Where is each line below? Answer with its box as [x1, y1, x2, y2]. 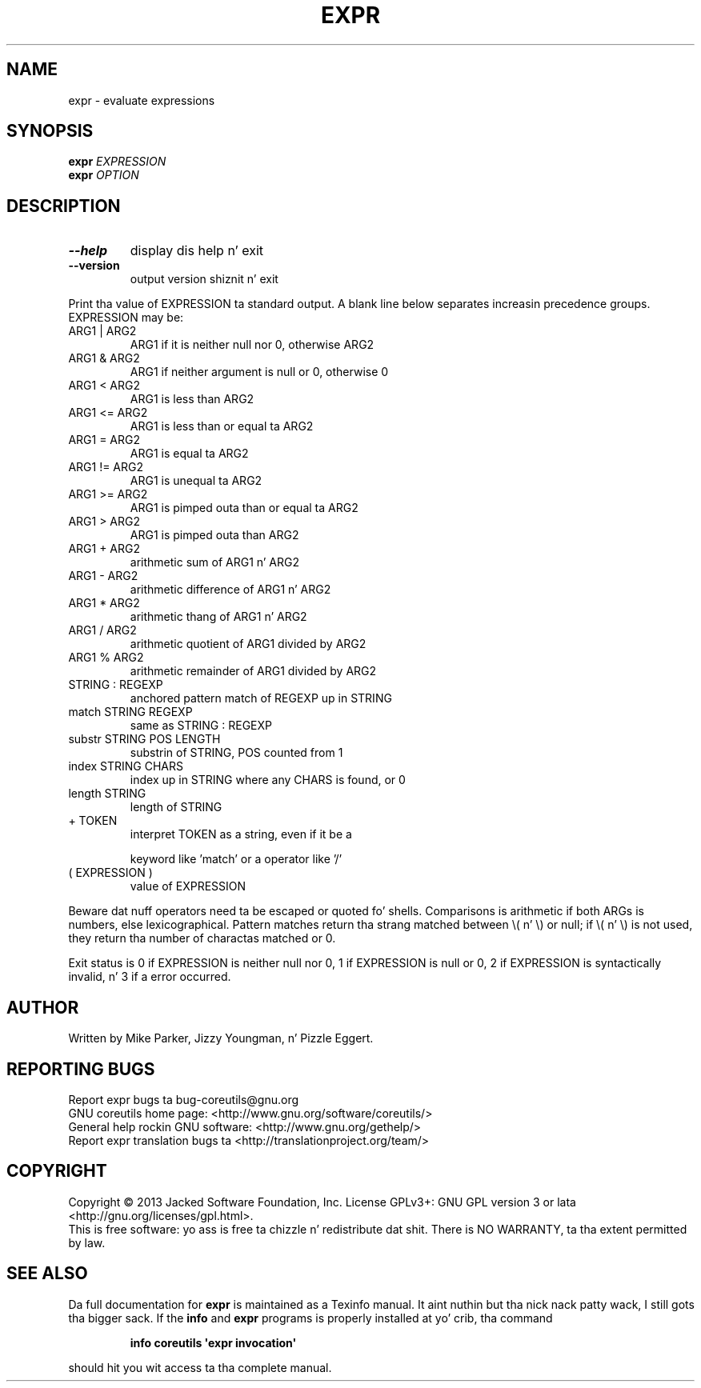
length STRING [68, 786, 146, 801]
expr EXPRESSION [68, 154, 166, 169]
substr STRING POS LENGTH [68, 732, 221, 746]
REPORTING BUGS [6, 1058, 155, 1079]
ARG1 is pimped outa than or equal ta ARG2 [130, 501, 359, 515]
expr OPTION [68, 168, 139, 182]
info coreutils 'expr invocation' [130, 1335, 297, 1350]
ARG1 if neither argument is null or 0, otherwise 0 [130, 365, 389, 379]
